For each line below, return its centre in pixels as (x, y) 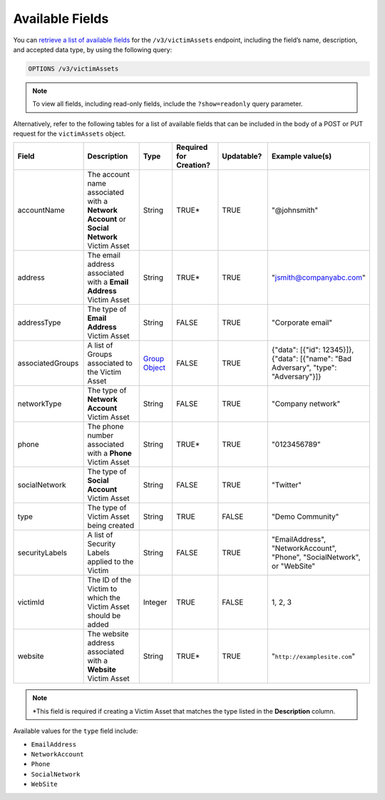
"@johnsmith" (295, 211)
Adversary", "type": (304, 368)
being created (111, 526)
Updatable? (242, 156)
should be (104, 616)
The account (108, 175)
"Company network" (306, 404)
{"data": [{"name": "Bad (312, 359)
